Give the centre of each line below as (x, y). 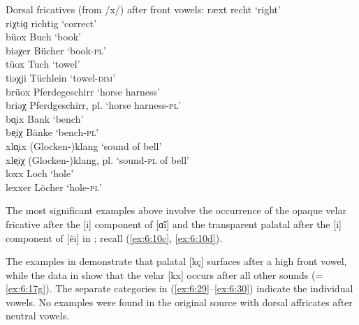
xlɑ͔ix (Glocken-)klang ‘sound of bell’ (84, 145)
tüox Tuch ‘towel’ (43, 64)
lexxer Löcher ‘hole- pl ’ (54, 187)
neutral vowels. (38, 316)
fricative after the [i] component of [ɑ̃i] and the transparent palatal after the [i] (174, 224)
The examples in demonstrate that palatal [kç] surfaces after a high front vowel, (176, 261)
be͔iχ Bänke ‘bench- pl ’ (52, 132)
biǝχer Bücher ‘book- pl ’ (56, 50)
